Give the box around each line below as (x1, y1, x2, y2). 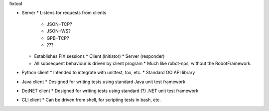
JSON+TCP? (46, 21, 72, 27)
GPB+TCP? (46, 35, 69, 41)
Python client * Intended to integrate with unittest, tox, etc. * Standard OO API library (21, 70, 195, 76)
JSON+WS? (46, 28, 71, 34)
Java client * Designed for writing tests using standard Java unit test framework (21, 79, 186, 85)
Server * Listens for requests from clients (21, 10, 107, 16)
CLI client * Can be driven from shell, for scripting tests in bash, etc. (21, 97, 161, 103)
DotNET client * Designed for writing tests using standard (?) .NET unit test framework (21, 88, 199, 94)
